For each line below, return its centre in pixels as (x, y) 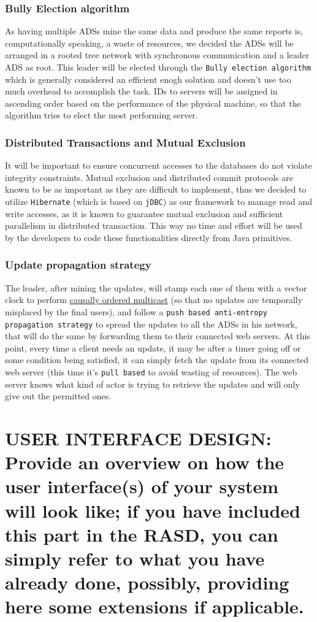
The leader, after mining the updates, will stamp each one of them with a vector (156, 287)
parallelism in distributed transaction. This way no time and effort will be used (154, 225)
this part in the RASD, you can (142, 534)
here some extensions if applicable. (155, 606)
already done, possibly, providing (147, 582)
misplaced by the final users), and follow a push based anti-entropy (136, 311)
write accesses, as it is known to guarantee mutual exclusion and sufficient (144, 213)
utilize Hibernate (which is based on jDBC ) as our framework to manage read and (158, 202)
